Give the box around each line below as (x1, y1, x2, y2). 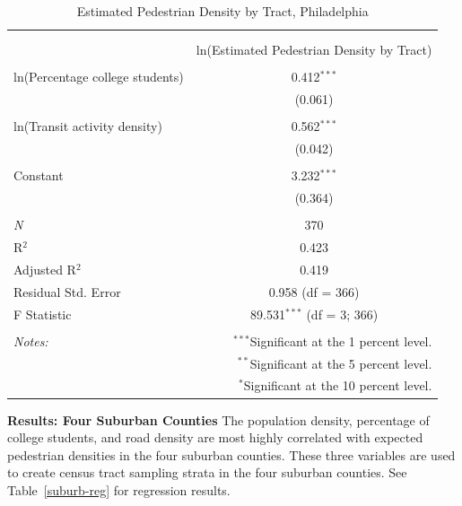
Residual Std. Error (13, 282, 121, 301)
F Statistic (13, 304, 72, 323)
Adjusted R (13, 259, 76, 278)
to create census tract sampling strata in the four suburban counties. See (7, 463, 407, 482)
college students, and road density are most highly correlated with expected (7, 428, 423, 447)
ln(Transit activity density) (13, 117, 162, 135)
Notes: (13, 331, 48, 350)
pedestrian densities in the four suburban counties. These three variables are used (7, 445, 456, 464)
